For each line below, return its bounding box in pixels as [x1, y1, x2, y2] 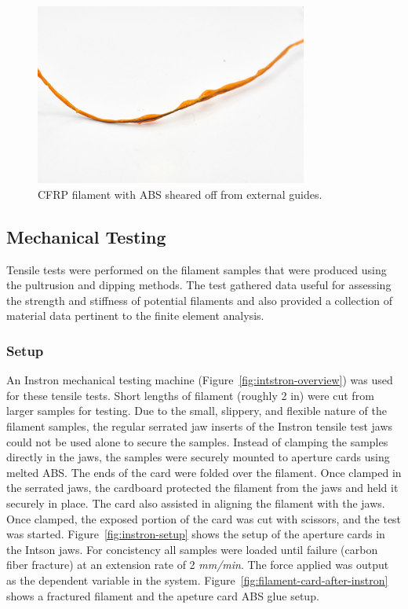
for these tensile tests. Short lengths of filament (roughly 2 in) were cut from [6, 387, 374, 403]
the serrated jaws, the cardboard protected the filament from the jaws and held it [6, 479, 399, 496]
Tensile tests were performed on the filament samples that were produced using [6, 261, 387, 277]
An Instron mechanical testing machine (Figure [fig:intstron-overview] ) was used [6, 372, 393, 388]
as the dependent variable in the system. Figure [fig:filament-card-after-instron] [6, 571, 388, 588]
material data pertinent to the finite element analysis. [6, 307, 264, 324]
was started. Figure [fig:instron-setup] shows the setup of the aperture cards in [6, 526, 385, 542]
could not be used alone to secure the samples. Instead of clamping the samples [6, 433, 388, 449]
